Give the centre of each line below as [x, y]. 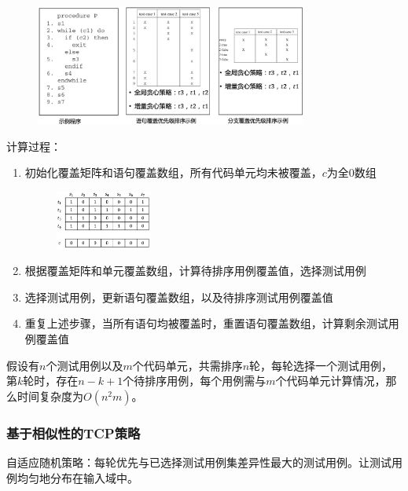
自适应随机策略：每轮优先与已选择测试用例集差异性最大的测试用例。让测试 [199, 462]
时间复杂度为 [50, 396]
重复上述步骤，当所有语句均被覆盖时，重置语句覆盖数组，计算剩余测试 [206, 323]
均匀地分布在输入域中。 [77, 477]
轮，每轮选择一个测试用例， [321, 365]
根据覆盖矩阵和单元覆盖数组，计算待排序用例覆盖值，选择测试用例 [195, 271]
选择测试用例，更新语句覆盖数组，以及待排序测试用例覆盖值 [179, 297]
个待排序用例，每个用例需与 [195, 381]
